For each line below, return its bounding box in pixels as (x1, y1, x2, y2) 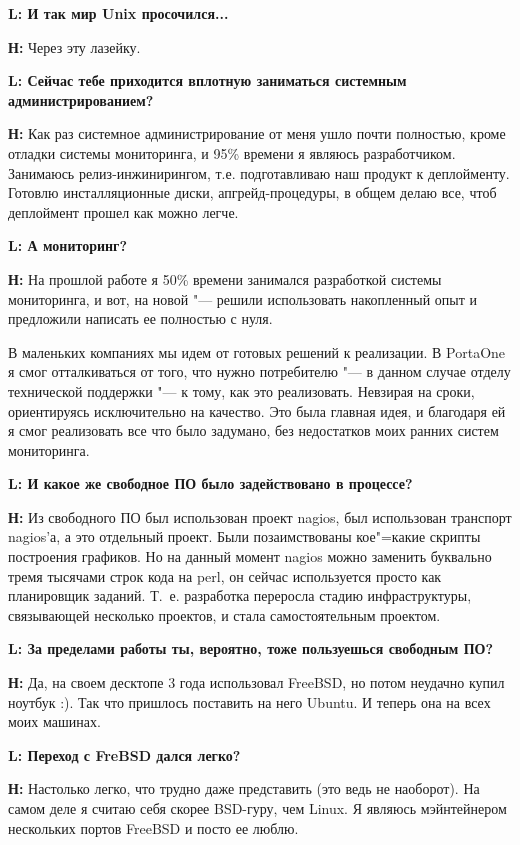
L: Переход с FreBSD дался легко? (8, 744, 241, 765)
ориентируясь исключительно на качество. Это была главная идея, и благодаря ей (8, 400, 506, 421)
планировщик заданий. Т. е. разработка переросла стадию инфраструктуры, (8, 585, 472, 606)
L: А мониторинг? (8, 235, 128, 256)
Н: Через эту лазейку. (8, 36, 141, 57)
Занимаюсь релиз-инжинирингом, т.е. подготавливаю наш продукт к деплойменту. (8, 162, 510, 183)
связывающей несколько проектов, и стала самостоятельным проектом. (8, 604, 441, 625)
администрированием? (8, 89, 154, 110)
